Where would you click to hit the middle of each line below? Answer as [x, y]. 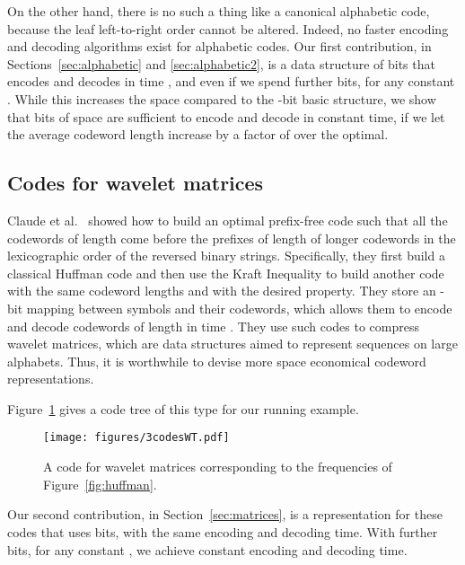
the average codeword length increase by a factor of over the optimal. [198, 134]
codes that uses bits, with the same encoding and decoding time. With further [223, 531]
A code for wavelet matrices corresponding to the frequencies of [218, 467]
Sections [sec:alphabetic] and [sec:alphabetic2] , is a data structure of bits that [221, 63]
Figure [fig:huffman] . [100, 484]
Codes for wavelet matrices [136, 183]
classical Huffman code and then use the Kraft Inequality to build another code [226, 273]
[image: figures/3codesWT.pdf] [136, 438]
